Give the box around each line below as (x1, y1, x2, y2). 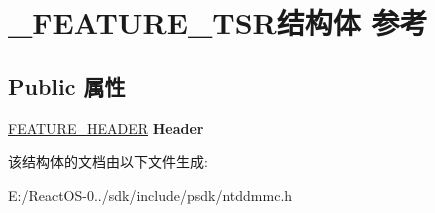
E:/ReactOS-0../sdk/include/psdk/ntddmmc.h (8, 184, 293, 205)
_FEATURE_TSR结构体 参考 (8, 2, 428, 43)
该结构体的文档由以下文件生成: (8, 151, 208, 172)
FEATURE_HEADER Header (8, 117, 204, 138)
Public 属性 (8, 70, 126, 101)
